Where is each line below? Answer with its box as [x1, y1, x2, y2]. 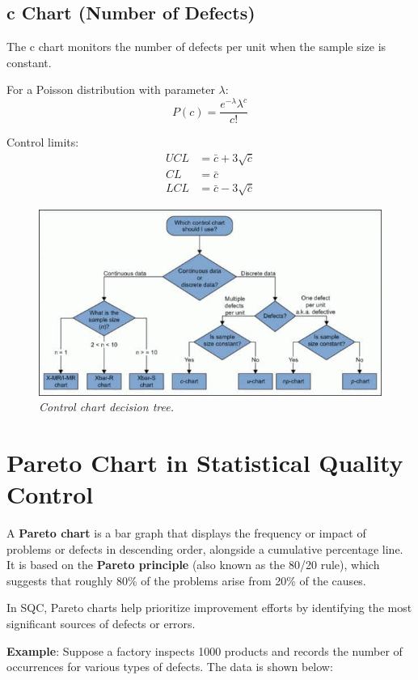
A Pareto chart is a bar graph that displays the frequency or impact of [6, 525, 366, 542]
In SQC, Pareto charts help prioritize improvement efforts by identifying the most [6, 599, 412, 616]
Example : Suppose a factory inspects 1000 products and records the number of [6, 642, 403, 659]
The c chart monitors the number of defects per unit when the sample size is [6, 38, 386, 55]
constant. [6, 53, 52, 70]
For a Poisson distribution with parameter [6, 81, 215, 98]
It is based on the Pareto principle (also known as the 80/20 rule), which [6, 556, 380, 573]
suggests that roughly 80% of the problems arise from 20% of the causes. [6, 572, 366, 589]
